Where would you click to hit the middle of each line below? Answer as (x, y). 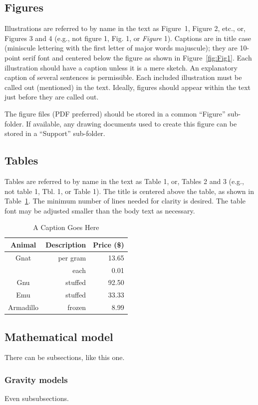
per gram (72, 257)
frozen (77, 307)
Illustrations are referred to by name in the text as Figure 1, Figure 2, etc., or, (125, 28)
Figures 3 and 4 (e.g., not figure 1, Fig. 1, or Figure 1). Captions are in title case (128, 38)
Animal (23, 244)
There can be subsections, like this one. (65, 357)
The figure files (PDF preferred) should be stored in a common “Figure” (115, 113)
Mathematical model (59, 336)
